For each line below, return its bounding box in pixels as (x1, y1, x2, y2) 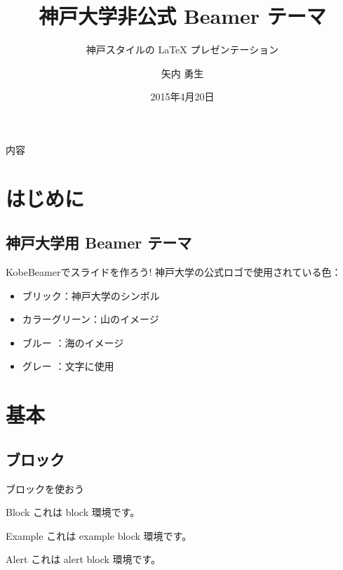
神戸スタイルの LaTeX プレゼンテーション (86, 42, 279, 57)
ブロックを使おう (6, 481, 84, 496)
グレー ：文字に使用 (22, 359, 114, 373)
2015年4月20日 (150, 89, 215, 104)
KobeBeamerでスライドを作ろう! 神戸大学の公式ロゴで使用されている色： (6, 265, 342, 279)
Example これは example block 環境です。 (6, 528, 192, 543)
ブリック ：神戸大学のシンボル (22, 288, 160, 303)
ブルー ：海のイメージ (22, 335, 124, 350)
